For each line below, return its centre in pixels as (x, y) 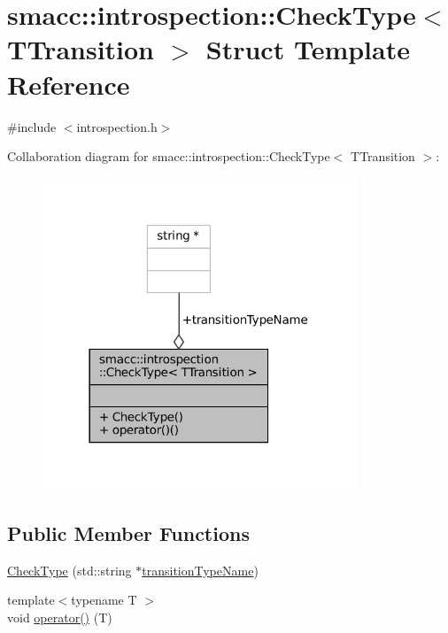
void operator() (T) (60, 618)
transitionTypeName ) (200, 570)
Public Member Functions (128, 533)
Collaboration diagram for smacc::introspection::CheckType (169, 156)
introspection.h (117, 126)
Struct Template (308, 49)
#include (32, 126)
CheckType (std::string (70, 570)
